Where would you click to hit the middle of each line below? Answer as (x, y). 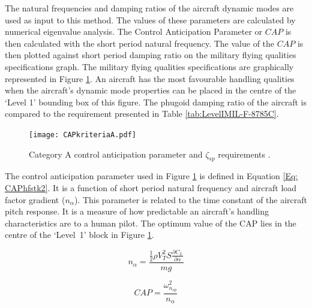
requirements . (244, 154)
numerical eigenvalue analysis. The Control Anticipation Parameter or (134, 31)
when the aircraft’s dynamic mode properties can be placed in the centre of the (151, 90)
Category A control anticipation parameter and (116, 154)
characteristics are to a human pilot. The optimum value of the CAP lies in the (151, 223)
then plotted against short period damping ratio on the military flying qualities (151, 55)
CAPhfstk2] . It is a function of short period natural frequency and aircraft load (151, 187)
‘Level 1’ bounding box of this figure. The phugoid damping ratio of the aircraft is (156, 102)
